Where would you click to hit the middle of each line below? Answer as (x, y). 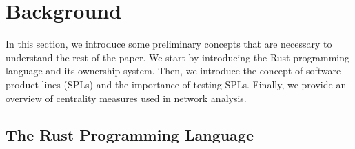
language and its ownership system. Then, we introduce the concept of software (173, 71)
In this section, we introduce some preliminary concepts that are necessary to (169, 44)
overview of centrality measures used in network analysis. (126, 98)
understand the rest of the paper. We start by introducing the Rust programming (177, 57)
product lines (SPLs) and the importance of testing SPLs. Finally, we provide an (176, 84)
